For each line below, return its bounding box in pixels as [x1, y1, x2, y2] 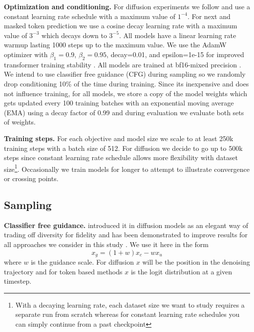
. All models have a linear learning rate [119, 30, 236, 40]
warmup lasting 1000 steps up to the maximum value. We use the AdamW [4, 40, 227, 50]
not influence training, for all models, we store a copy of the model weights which [4, 88, 248, 98]
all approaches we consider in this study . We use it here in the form [4, 239, 209, 249]
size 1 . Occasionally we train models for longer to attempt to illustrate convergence [4, 162, 250, 174]
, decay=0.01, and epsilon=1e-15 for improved [106, 49, 244, 59]
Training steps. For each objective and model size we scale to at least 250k [4, 133, 233, 143]
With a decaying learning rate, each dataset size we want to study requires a [15, 299, 245, 310]
